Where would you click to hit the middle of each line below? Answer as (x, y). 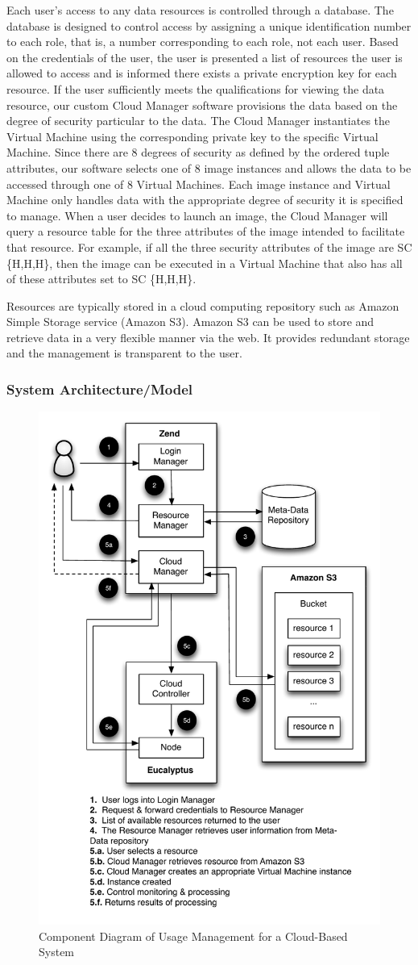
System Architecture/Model (100, 389)
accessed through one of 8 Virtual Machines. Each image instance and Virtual (199, 184)
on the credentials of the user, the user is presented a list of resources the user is (205, 57)
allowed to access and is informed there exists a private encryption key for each (202, 73)
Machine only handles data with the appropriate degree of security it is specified (205, 200)
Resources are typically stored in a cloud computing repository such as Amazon (203, 305)
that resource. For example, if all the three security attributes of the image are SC (209, 246)
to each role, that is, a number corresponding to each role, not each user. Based (203, 42)
